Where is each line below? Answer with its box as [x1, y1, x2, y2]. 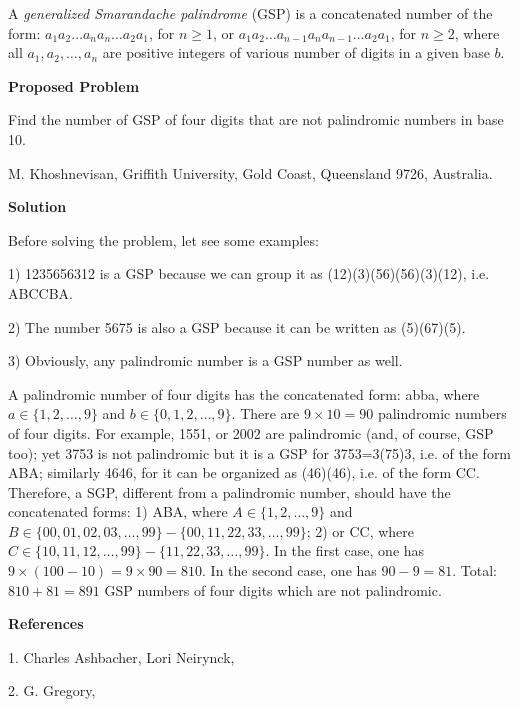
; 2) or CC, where [306, 520, 415, 541]
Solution [8, 196, 67, 217]
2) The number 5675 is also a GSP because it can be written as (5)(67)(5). [8, 316, 466, 337]
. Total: [452, 560, 498, 581]
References [8, 613, 84, 634]
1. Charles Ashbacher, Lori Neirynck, [8, 646, 235, 667]
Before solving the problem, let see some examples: [8, 229, 319, 250]
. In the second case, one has [202, 560, 377, 581]
